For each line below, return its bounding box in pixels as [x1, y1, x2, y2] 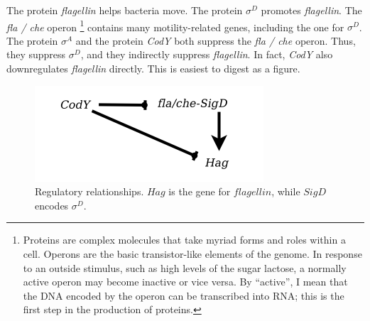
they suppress [6, 47, 66, 62]
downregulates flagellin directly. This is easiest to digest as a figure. [6, 61, 300, 76]
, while [271, 184, 300, 199]
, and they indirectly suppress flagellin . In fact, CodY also [80, 47, 333, 62]
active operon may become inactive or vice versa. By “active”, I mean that [23, 274, 348, 289]
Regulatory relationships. [35, 184, 144, 199]
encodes [35, 197, 69, 212]
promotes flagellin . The [261, 3, 362, 17]
